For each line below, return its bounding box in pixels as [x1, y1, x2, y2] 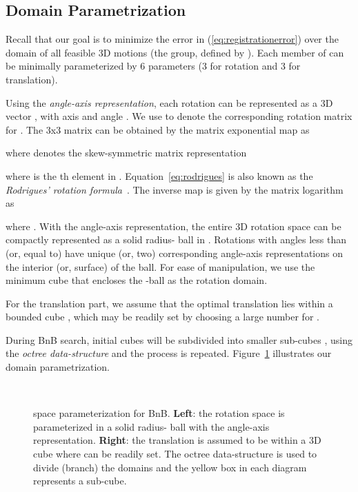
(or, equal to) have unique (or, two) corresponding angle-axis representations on [6, 245, 344, 260]
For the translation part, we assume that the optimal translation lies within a [6, 296, 333, 310]
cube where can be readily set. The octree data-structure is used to [33, 447, 317, 461]
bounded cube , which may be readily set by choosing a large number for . [6, 309, 319, 324]
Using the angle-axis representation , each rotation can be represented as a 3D [6, 95, 333, 110]
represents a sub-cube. [33, 473, 127, 488]
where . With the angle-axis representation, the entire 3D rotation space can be [6, 218, 341, 233]
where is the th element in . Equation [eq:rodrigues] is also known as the [6, 168, 313, 183]
